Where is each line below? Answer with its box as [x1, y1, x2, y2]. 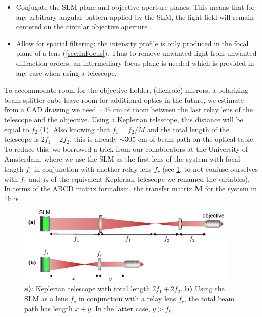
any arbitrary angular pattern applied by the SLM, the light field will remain [16, 11, 254, 22]
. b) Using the [180, 283, 225, 294]
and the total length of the [147, 124, 229, 134]
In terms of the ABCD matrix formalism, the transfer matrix [4, 183, 192, 194]
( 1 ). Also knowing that [40, 124, 110, 134]
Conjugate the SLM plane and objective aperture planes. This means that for [16, 2, 255, 12]
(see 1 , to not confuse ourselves [162, 163, 258, 174]
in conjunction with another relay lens [34, 163, 152, 174]
